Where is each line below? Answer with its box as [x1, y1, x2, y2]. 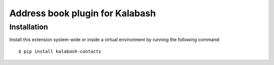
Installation [9, 22, 48, 31]
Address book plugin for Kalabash [9, 8, 156, 19]
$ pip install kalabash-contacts [18, 48, 101, 54]
